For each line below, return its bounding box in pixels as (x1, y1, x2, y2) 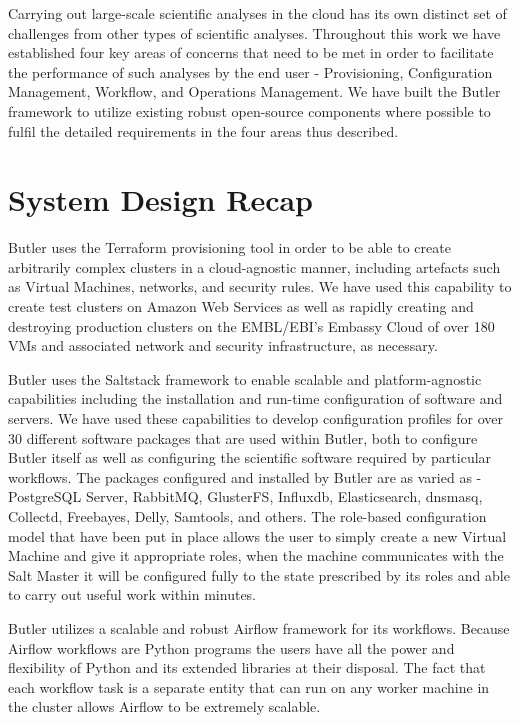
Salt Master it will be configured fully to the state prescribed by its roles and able (8, 564, 510, 585)
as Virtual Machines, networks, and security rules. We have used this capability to (8, 276, 512, 297)
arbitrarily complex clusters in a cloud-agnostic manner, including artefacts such (8, 256, 501, 277)
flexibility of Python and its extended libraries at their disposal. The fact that (8, 657, 486, 678)
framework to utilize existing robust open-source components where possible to (8, 100, 491, 121)
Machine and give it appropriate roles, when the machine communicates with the (8, 545, 504, 566)
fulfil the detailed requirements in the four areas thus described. (8, 120, 399, 141)
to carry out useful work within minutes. (8, 584, 257, 605)
